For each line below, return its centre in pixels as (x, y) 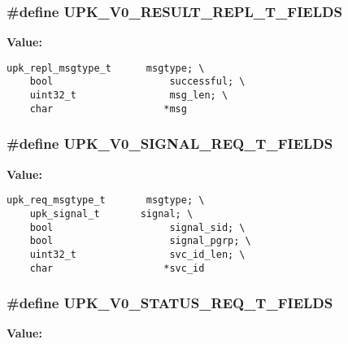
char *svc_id (117, 268)
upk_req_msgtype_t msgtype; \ (106, 200)
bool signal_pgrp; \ (140, 241)
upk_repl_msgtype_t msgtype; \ (106, 68)
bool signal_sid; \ (137, 227)
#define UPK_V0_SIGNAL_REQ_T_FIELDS (170, 144)
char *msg (108, 109)
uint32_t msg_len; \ (129, 96)
